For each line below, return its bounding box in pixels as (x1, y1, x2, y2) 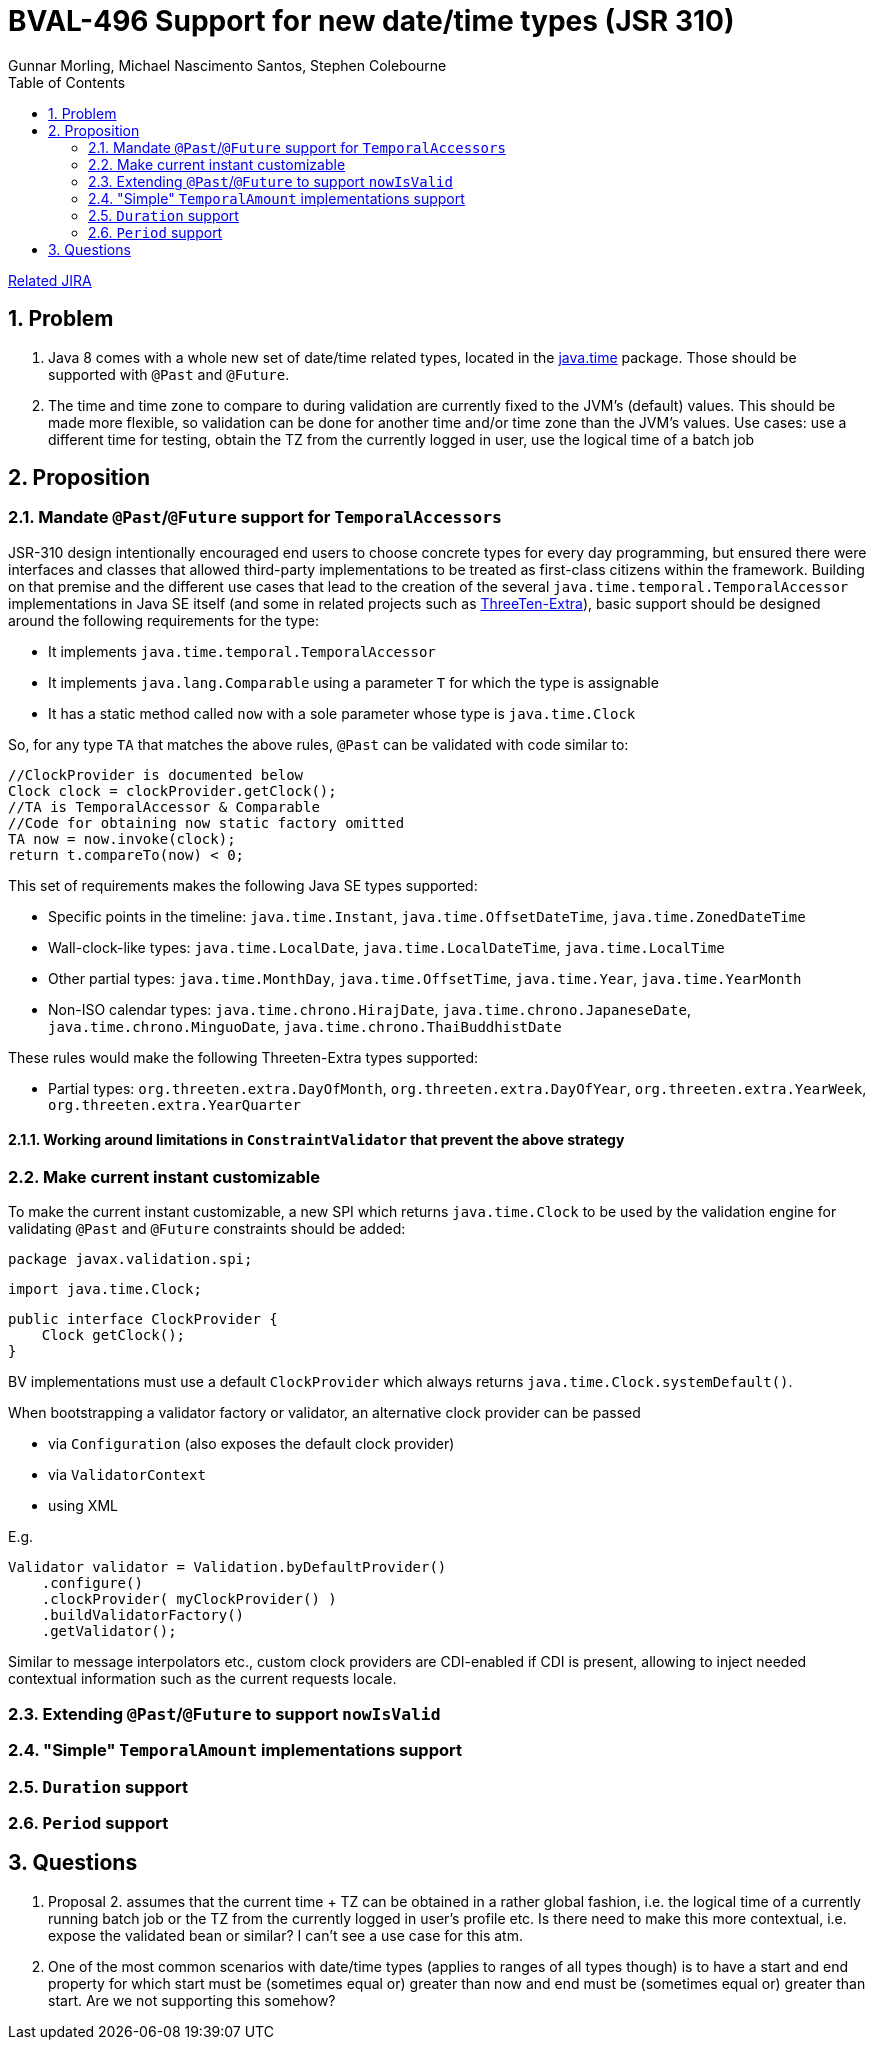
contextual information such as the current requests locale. (8, 1670, 397, 1688)
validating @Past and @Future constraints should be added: (8, 1220, 406, 1238)
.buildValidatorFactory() (41, 1607, 245, 1624)
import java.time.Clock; (8, 1281, 202, 1298)
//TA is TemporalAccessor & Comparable (8, 798, 320, 815)
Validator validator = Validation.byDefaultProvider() (8, 1559, 447, 1576)
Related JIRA (8, 271, 92, 289)
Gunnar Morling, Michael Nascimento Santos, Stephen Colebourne (8, 56, 447, 74)
